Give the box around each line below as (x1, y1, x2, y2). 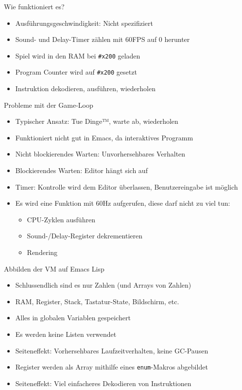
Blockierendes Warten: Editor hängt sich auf (15, 165, 148, 175)
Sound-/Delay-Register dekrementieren (27, 231, 143, 241)
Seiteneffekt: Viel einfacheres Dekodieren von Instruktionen (15, 378, 191, 388)
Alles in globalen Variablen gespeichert (15, 312, 131, 323)
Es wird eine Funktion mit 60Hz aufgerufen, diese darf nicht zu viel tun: (15, 198, 230, 208)
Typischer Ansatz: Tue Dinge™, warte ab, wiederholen (15, 116, 178, 126)
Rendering (27, 247, 58, 257)
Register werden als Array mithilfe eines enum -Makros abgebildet (15, 362, 208, 372)
